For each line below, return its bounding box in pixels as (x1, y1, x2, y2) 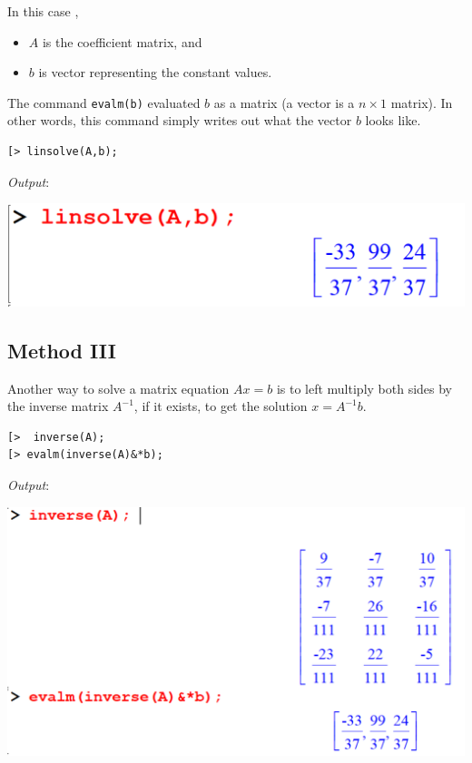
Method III (7, 336, 116, 364)
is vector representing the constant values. (38, 63, 272, 82)
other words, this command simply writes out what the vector (7, 111, 352, 130)
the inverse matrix (7, 396, 109, 416)
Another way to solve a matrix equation (7, 378, 230, 397)
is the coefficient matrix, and (42, 32, 202, 51)
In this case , (7, 2, 79, 20)
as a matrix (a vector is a (213, 93, 355, 112)
